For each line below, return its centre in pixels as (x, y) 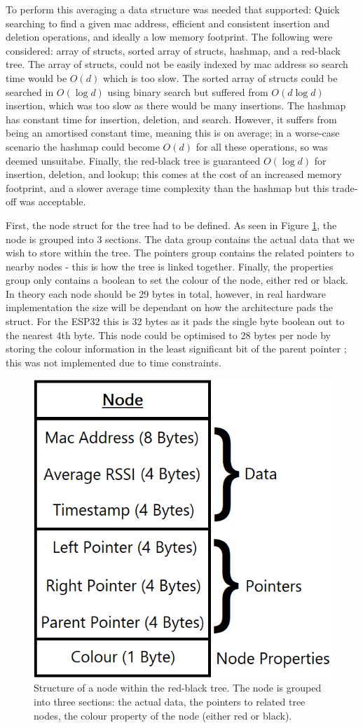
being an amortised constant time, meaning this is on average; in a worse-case (173, 133)
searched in (30, 91)
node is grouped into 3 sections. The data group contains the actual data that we (180, 239)
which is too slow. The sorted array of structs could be (220, 77)
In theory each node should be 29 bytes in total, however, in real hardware (166, 293)
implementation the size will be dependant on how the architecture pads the (169, 307)
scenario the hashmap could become (83, 146)
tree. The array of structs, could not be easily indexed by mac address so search (177, 64)
